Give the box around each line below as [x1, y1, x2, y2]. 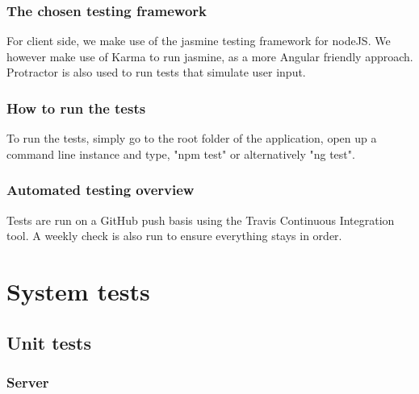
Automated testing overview [6, 180, 195, 200]
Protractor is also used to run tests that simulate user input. [6, 64, 306, 81]
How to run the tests [6, 97, 146, 118]
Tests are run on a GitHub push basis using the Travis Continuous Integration [6, 211, 395, 228]
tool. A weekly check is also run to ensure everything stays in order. [6, 227, 342, 244]
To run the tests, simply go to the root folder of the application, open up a [6, 130, 377, 147]
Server [6, 371, 49, 392]
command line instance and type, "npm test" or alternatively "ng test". [6, 145, 355, 162]
